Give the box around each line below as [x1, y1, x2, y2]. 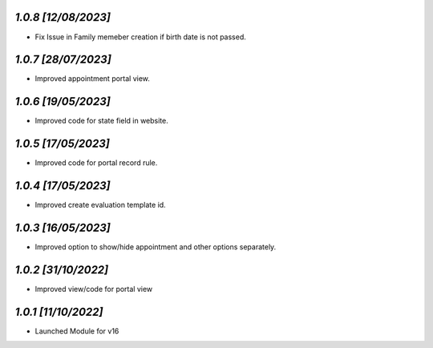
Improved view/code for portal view [34, 284, 153, 293]
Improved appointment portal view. [34, 74, 150, 83]
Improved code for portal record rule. [34, 158, 158, 168]
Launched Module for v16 [34, 326, 119, 336]
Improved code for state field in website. [34, 116, 168, 126]
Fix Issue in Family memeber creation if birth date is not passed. [34, 32, 246, 42]
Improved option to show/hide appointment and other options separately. [34, 242, 277, 252]
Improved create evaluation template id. [34, 200, 166, 210]
